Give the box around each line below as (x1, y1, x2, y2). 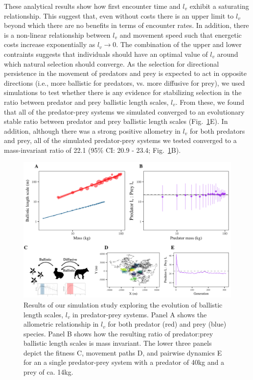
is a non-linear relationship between (4, 29, 111, 40)
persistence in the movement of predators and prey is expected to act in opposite (4, 68, 247, 78)
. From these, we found (175, 96, 245, 107)
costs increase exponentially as (4, 39, 95, 49)
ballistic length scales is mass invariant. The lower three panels (23, 338, 212, 348)
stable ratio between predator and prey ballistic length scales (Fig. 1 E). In (4, 116, 228, 126)
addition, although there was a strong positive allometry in (4, 125, 181, 136)
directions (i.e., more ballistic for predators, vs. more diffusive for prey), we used (4, 77, 245, 88)
